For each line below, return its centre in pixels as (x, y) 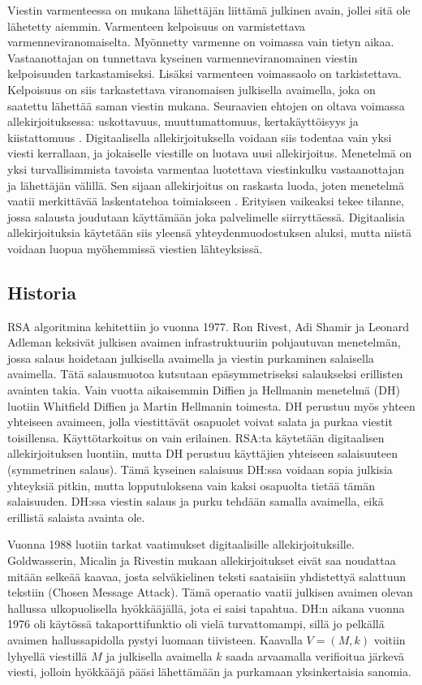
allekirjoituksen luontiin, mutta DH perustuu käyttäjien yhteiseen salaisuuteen (202, 453)
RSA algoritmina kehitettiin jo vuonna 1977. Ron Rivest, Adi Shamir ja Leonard (208, 326)
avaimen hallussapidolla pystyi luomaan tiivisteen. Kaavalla (155, 639)
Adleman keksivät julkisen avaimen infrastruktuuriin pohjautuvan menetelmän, (204, 342)
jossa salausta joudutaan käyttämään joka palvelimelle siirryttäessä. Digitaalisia (206, 216)
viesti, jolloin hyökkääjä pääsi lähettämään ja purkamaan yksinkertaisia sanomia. (209, 672)
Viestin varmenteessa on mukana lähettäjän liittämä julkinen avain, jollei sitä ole (209, 10)
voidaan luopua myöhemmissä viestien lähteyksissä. (135, 248)
